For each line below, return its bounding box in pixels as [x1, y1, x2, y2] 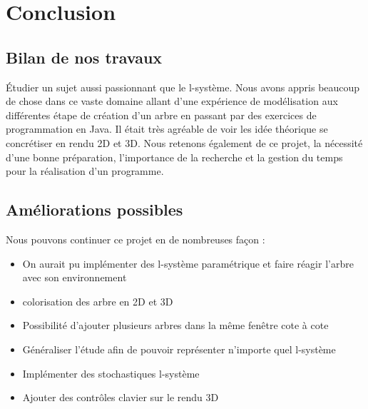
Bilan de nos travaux [6, 46, 163, 68]
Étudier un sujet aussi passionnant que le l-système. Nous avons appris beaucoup [6, 79, 360, 94]
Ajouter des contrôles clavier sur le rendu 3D [22, 390, 219, 405]
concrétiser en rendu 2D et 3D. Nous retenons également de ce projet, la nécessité [6, 135, 363, 150]
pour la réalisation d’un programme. [6, 163, 164, 178]
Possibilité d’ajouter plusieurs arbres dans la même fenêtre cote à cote [22, 318, 329, 333]
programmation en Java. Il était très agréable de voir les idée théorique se [6, 121, 328, 136]
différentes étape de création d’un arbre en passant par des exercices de [6, 107, 317, 122]
